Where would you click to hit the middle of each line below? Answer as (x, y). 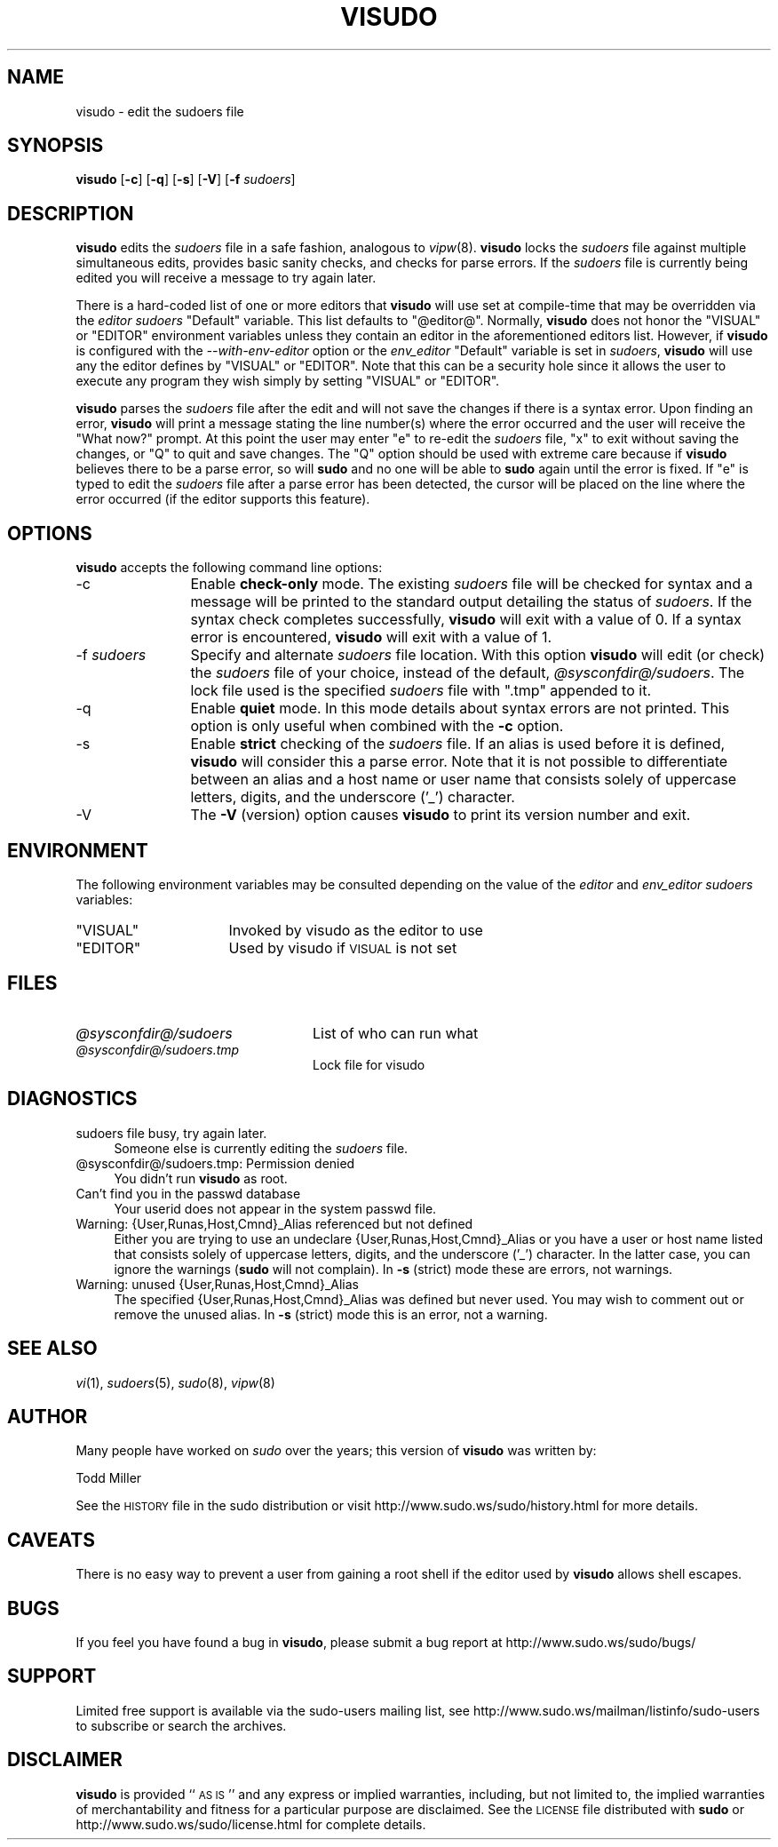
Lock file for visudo (369, 1064)
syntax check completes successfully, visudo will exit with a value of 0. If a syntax (466, 620)
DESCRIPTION (71, 213)
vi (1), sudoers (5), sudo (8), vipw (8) (175, 1382)
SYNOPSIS (56, 146)
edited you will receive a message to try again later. (226, 278)
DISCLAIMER (65, 1760)
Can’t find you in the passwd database (188, 1193)
